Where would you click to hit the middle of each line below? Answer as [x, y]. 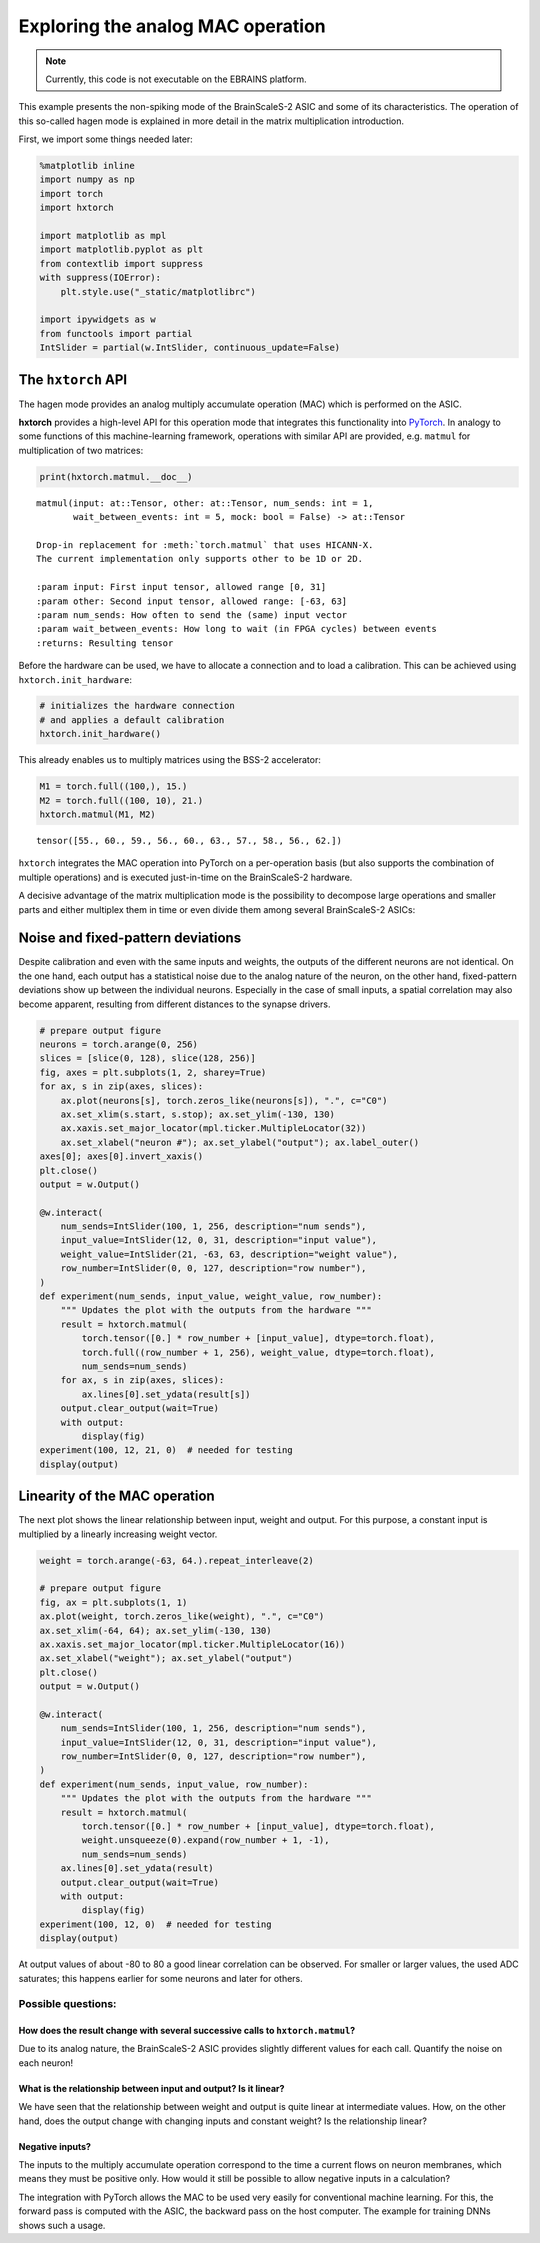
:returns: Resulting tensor [105, 643]
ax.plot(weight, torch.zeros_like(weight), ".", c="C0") [182, 1616]
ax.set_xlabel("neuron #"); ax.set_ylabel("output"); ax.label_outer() [240, 1142]
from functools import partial [116, 333]
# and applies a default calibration [132, 719]
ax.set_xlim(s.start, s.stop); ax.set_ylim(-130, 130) [197, 1114]
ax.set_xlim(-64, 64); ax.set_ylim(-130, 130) [155, 1630]
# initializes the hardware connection [137, 706]
